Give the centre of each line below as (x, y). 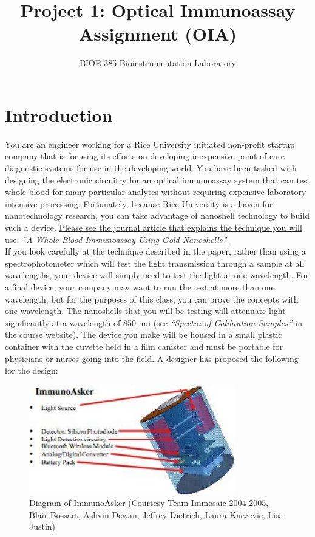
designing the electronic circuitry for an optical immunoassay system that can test (158, 180)
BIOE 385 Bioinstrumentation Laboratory (158, 63)
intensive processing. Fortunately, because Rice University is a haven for (139, 203)
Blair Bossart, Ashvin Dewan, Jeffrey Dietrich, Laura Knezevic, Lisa (156, 514)
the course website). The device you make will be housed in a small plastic (144, 334)
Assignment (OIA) (158, 34)
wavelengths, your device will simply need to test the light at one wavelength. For (157, 275)
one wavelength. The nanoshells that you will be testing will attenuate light (145, 311)
